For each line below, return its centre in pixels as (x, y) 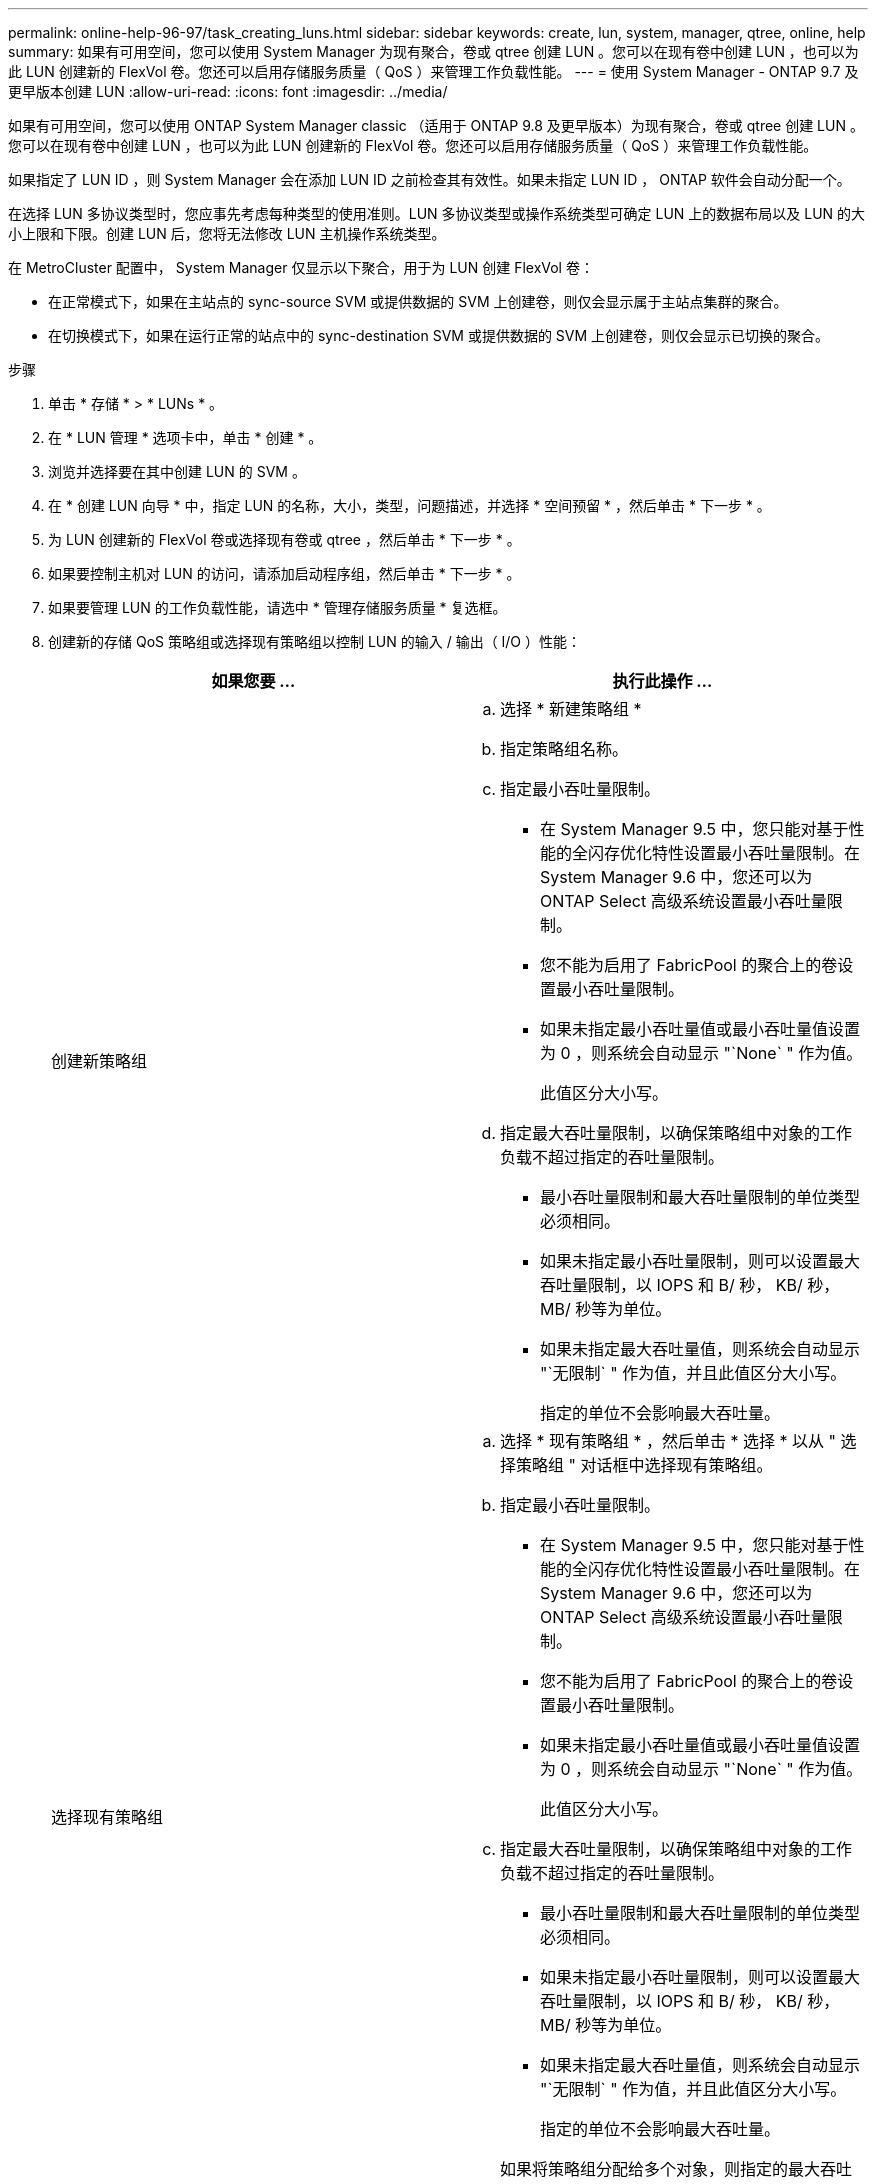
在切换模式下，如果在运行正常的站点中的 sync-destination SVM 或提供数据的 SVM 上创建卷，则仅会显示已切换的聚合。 (439, 335)
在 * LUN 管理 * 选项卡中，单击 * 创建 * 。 (185, 437)
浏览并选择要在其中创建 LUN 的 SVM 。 (177, 471)
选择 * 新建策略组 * (571, 709)
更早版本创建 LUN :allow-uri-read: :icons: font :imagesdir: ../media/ (228, 91)
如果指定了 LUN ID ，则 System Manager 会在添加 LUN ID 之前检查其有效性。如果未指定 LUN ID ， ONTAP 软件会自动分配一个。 (429, 179)
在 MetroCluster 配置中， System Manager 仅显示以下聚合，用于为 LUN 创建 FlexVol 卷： (301, 267)
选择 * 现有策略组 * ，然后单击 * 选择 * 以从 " (668, 1441)
